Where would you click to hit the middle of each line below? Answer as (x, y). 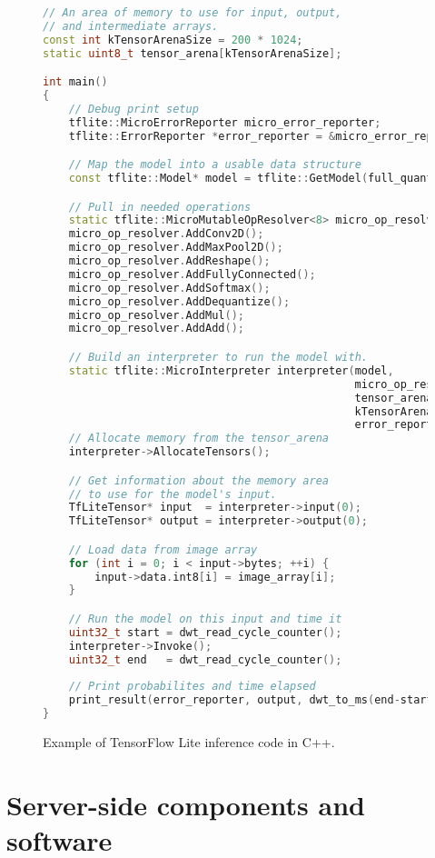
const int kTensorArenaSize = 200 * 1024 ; (173, 40)
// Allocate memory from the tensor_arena (198, 439)
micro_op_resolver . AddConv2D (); (166, 234)
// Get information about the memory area (198, 480)
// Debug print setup (133, 109)
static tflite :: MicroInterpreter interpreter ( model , (231, 370)
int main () (75, 82)
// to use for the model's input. (173, 494)
